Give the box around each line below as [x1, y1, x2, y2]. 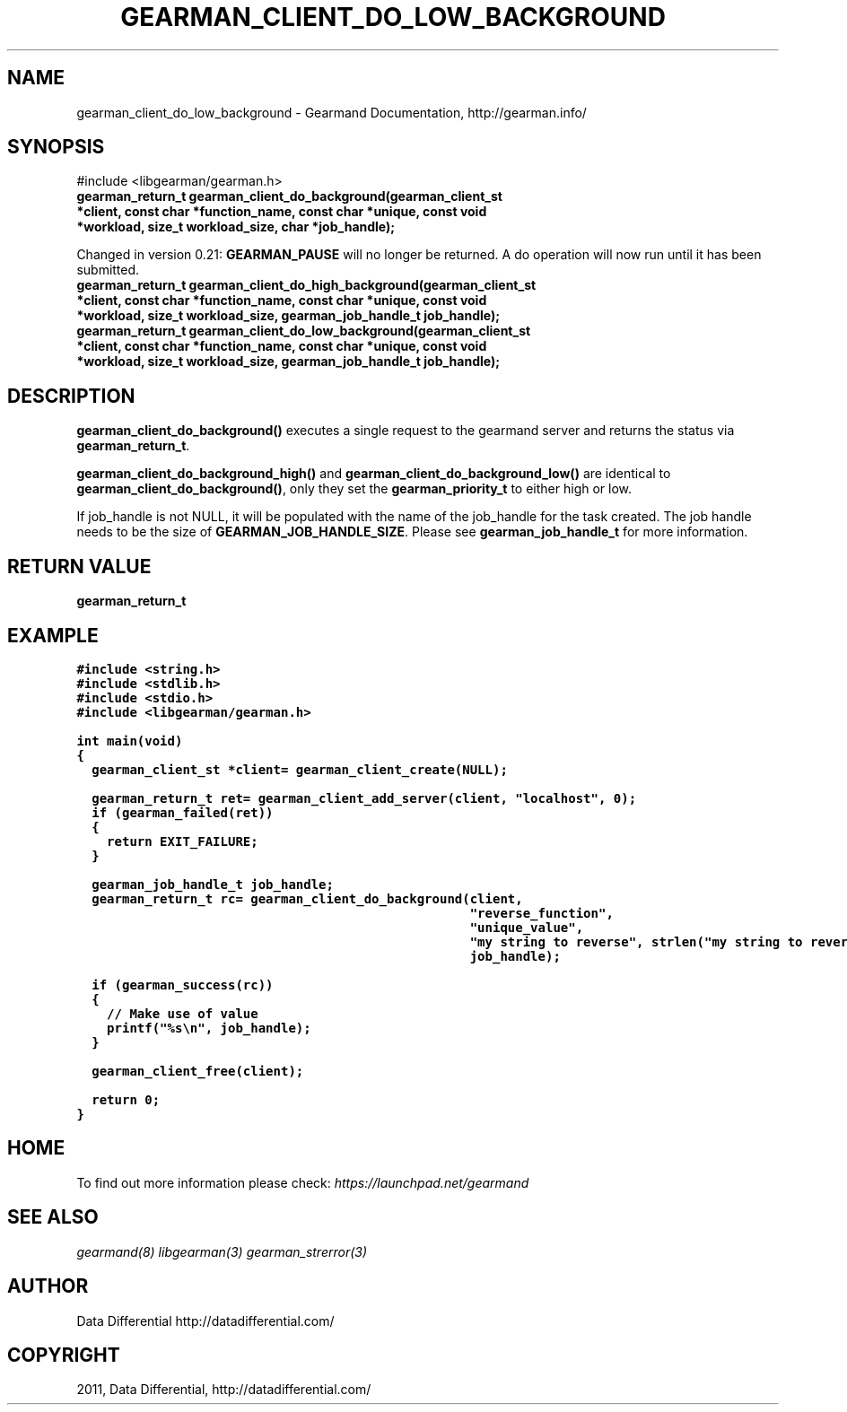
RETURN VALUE [7, 554, 152, 578]
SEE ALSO [7, 1206, 99, 1229]
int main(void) [76, 733, 183, 748]
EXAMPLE [7, 623, 99, 647]
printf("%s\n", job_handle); [107, 1020, 311, 1035]
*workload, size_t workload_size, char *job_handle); [76, 219, 396, 235]
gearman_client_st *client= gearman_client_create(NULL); [92, 762, 508, 777]
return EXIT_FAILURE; [107, 833, 258, 849]
